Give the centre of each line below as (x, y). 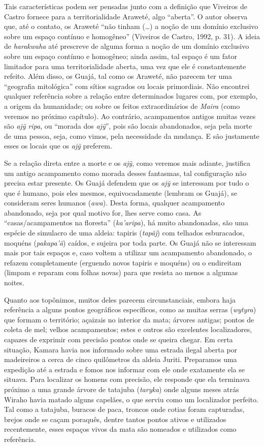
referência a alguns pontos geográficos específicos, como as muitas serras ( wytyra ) (130, 309)
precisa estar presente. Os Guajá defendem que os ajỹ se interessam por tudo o (127, 183)
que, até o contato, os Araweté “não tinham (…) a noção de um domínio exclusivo (131, 26)
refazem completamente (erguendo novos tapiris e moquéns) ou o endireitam (123, 262)
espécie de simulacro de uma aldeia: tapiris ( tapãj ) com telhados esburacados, (124, 233)
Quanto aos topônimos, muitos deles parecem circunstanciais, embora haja (120, 299)
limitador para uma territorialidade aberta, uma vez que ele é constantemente (125, 66)
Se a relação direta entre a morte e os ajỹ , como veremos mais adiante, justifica (127, 162)
